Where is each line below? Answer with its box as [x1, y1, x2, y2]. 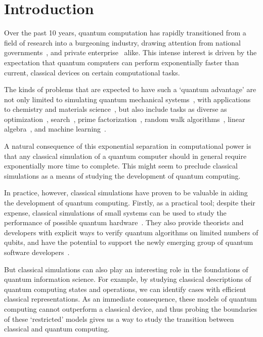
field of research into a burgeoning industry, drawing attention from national [4, 37, 241, 48]
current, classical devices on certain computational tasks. [4, 67, 180, 77]
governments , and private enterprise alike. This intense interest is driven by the [4, 47, 257, 58]
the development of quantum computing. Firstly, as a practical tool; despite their [4, 197, 255, 208]
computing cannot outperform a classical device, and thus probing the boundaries [4, 303, 257, 314]
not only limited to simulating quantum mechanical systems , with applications [4, 94, 251, 104]
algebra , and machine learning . [4, 123, 106, 134]
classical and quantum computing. [4, 323, 110, 334]
